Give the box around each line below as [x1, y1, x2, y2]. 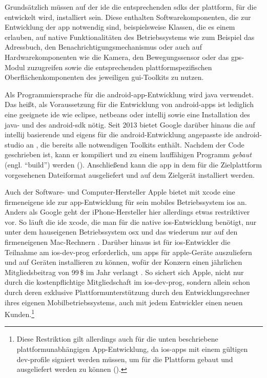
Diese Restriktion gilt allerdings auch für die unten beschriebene [16, 333, 218, 344]
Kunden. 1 [5, 307, 34, 319]
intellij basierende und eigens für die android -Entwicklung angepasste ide [5, 129, 233, 140]
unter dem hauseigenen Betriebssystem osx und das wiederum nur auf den [5, 226, 238, 237]
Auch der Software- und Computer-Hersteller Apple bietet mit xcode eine [5, 186, 235, 197]
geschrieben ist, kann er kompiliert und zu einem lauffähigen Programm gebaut [5, 149, 252, 160]
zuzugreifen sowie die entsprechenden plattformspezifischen [27, 61, 212, 72]
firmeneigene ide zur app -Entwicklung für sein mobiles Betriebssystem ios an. [5, 196, 247, 207]
